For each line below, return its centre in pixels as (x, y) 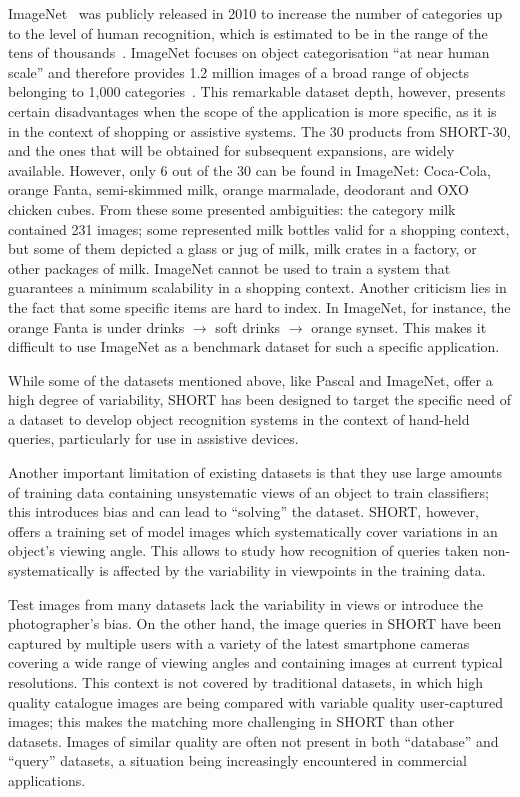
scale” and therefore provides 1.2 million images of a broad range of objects (238, 71)
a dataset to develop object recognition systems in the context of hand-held (239, 418)
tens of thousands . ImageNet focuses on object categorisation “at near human (249, 52)
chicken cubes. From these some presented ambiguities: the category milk (232, 208)
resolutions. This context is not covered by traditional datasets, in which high (246, 682)
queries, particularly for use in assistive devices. (153, 438)
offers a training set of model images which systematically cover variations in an (253, 530)
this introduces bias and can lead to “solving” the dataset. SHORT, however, (243, 511)
